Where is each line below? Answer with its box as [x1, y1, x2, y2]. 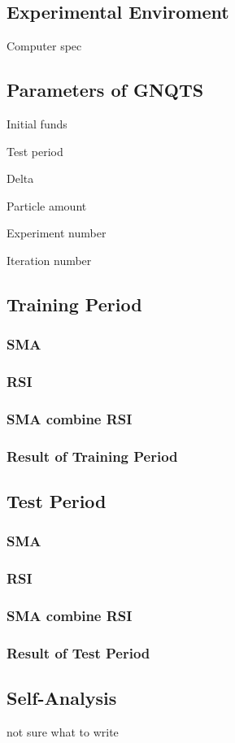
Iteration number [7, 251, 92, 268]
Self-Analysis [7, 685, 117, 710]
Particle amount [7, 197, 87, 214]
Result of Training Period [7, 445, 178, 466]
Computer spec [7, 37, 82, 54]
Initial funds [7, 115, 67, 132]
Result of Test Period [7, 642, 150, 663]
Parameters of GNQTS [7, 77, 204, 102]
